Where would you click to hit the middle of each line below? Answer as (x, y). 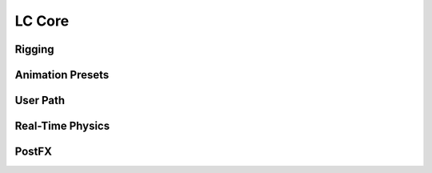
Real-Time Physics (62, 126)
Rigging (35, 49)
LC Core (42, 21)
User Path (40, 101)
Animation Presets (62, 75)
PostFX (33, 152)
